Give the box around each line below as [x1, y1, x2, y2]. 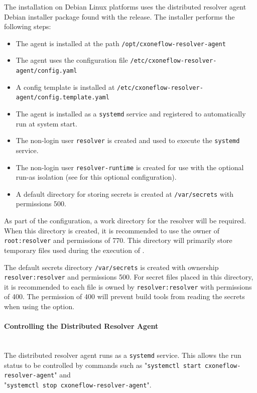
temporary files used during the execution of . [4, 244, 145, 255]
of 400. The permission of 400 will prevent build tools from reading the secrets [4, 291, 245, 302]
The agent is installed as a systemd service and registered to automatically [16, 108, 246, 119]
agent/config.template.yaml [16, 94, 109, 101]
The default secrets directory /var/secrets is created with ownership [4, 261, 219, 272]
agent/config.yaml [16, 67, 77, 75]
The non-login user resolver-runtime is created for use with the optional [16, 162, 244, 172]
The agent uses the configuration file [16, 55, 128, 65]
